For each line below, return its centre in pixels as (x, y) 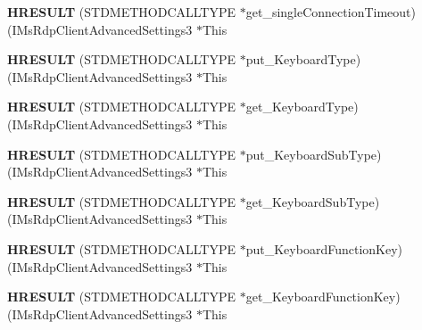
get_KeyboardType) (302, 107)
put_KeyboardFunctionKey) (324, 248)
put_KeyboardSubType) (314, 154)
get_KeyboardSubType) (313, 201)
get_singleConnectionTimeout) (331, 12)
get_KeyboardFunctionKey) (323, 297)
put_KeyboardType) (303, 59)
